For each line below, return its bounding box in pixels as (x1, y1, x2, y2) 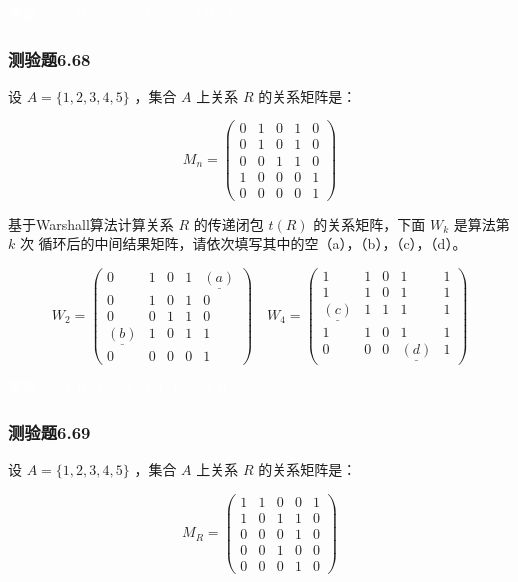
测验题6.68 (8, 46, 91, 71)
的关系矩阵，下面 (313, 213, 426, 234)
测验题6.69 (8, 419, 91, 444)
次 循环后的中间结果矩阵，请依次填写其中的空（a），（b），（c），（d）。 (19, 233, 467, 254)
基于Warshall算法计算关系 (8, 213, 174, 234)
